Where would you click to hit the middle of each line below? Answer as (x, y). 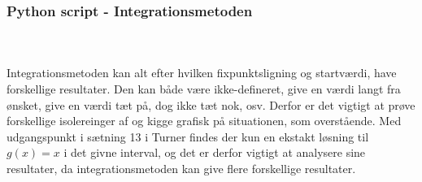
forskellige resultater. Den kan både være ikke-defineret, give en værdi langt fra (204, 89)
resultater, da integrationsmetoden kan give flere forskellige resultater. (181, 168)
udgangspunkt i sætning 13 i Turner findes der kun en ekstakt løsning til (188, 136)
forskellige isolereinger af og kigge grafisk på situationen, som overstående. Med (204, 121)
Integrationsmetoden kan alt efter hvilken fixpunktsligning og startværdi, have (202, 73)
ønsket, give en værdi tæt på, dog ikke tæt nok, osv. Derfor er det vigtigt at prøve (211, 104)
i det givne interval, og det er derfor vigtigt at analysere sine (215, 152)
